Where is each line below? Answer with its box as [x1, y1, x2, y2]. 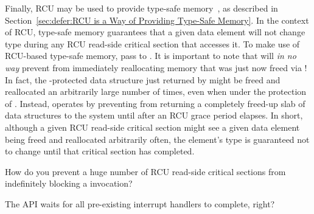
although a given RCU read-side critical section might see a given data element [5, 120, 300, 133]
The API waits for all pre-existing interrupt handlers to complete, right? [5, 197, 275, 210]
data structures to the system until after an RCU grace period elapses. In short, [5, 109, 303, 122]
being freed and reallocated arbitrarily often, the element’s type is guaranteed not [5, 133, 310, 145]
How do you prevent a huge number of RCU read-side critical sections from [5, 165, 286, 178]
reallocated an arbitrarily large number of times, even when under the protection [5, 85, 307, 98]
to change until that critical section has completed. [5, 145, 195, 157]
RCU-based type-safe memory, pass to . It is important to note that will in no [5, 49, 296, 62]
